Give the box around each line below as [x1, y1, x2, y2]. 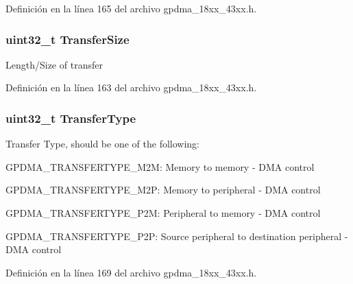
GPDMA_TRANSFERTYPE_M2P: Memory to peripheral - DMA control [5, 182, 321, 197]
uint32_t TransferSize [5, 30, 130, 47]
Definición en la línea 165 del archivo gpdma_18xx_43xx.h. [5, 1, 257, 15]
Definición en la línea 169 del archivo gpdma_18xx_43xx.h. [5, 265, 257, 279]
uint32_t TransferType [5, 109, 136, 126]
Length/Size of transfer [5, 57, 103, 71]
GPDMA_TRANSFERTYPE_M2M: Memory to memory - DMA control [5, 159, 315, 174]
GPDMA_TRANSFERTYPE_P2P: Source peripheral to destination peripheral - [5, 228, 348, 243]
